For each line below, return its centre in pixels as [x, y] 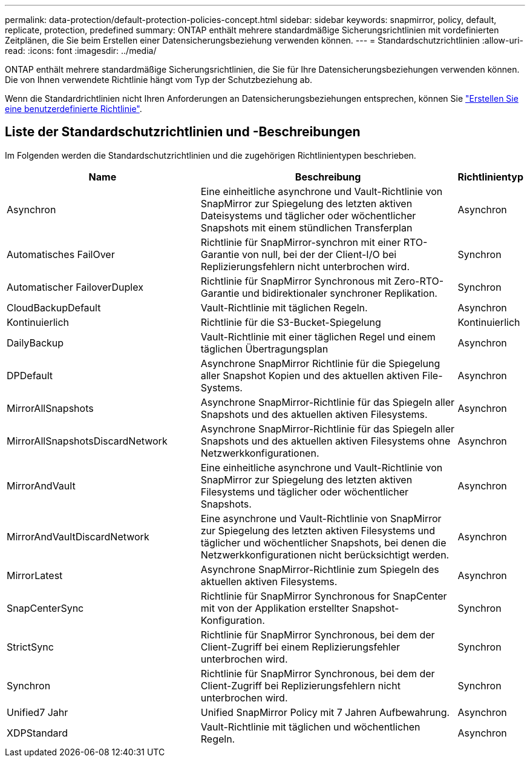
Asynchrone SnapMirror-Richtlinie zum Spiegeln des [320, 569]
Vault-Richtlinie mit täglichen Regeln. [284, 307]
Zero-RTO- [419, 281]
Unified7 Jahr [38, 712]
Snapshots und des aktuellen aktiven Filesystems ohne [326, 441]
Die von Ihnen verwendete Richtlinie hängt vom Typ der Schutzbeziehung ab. [159, 80]
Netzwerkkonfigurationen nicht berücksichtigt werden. [325, 555]
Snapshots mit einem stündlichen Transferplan [306, 227]
